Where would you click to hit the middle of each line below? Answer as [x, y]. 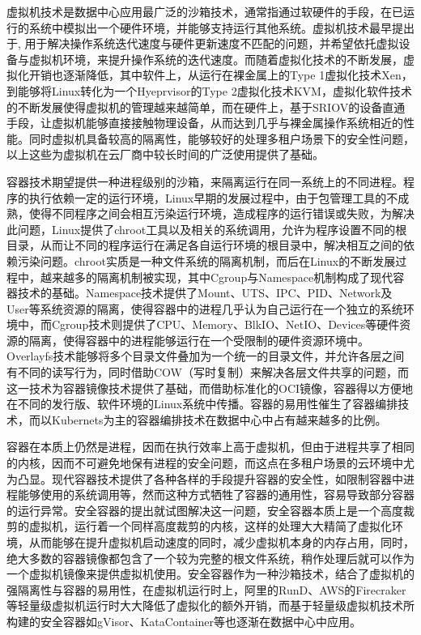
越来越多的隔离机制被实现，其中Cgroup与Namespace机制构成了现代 [217, 277]
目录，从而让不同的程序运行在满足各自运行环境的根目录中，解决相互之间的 [205, 245]
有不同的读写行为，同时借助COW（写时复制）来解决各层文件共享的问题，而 [208, 372]
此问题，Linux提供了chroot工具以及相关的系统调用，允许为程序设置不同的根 [207, 229]
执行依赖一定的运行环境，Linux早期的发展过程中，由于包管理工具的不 [213, 197]
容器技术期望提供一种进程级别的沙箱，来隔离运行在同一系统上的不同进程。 [205, 181]
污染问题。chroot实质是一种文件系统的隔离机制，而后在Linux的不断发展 [206, 260]
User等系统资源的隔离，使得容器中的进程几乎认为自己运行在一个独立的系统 [205, 308]
